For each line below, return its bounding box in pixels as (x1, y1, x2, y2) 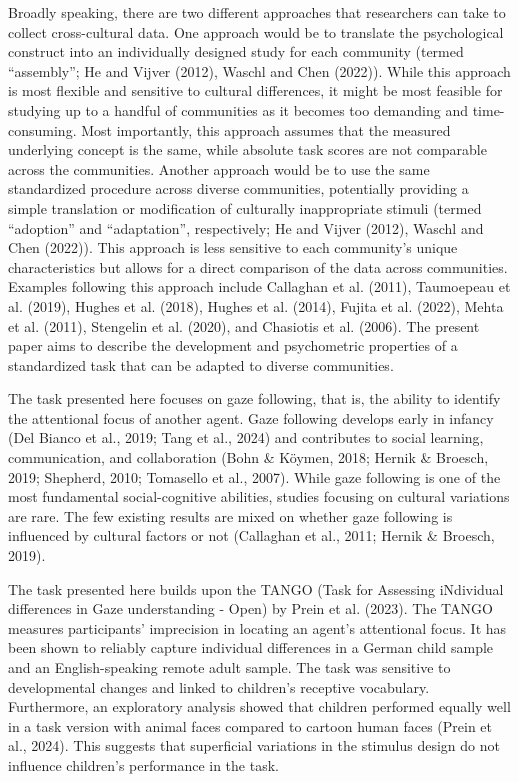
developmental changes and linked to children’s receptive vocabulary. (8, 676, 430, 697)
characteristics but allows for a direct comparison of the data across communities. (8, 256, 508, 277)
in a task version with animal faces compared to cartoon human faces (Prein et (8, 715, 493, 736)
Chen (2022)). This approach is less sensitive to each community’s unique (8, 237, 458, 258)
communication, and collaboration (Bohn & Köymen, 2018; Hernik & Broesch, (8, 447, 489, 468)
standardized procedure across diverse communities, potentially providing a (8, 178, 469, 199)
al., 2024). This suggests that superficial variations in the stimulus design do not (8, 735, 500, 756)
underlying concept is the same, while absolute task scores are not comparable (8, 139, 487, 160)
